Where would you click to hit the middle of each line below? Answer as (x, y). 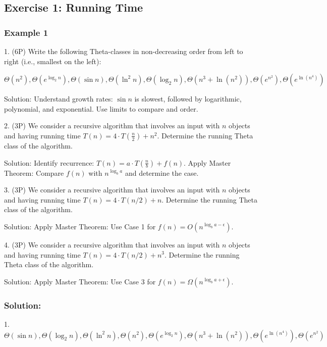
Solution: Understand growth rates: (59, 99)
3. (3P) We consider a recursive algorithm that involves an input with (112, 190)
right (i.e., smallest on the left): (53, 61)
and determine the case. (162, 172)
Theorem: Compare (34, 172)
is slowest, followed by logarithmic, (188, 99)
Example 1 (26, 32)
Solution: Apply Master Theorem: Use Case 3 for (80, 281)
